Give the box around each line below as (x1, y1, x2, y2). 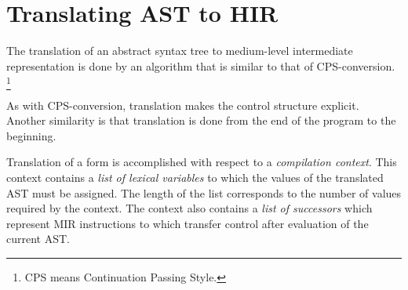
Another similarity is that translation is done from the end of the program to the (6, 112, 396, 129)
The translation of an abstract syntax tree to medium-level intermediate (6, 42, 353, 59)
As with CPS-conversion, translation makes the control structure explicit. (6, 96, 359, 113)
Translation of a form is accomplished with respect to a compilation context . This (6, 154, 397, 170)
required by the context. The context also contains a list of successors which (6, 200, 373, 216)
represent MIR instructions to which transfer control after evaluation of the (6, 215, 369, 231)
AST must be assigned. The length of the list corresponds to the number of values (6, 184, 402, 201)
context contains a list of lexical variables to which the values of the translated (6, 169, 384, 186)
